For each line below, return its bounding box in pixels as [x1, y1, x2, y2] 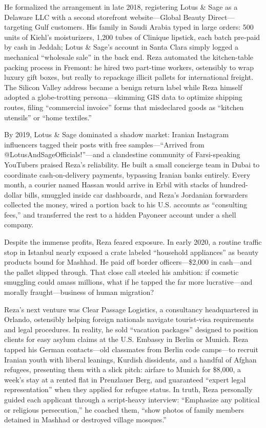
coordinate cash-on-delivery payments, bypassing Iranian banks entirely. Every [4, 169, 251, 180]
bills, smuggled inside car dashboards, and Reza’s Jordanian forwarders [24, 189, 248, 200]
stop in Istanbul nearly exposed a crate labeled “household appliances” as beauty [4, 246, 259, 257]
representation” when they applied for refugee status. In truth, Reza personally [4, 384, 253, 395]
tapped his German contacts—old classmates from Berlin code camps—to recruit [4, 344, 258, 354]
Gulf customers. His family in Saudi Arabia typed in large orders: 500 [34, 22, 254, 32]
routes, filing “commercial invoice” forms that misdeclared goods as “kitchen [4, 101, 244, 112]
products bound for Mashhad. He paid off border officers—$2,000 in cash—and [4, 256, 252, 267]
